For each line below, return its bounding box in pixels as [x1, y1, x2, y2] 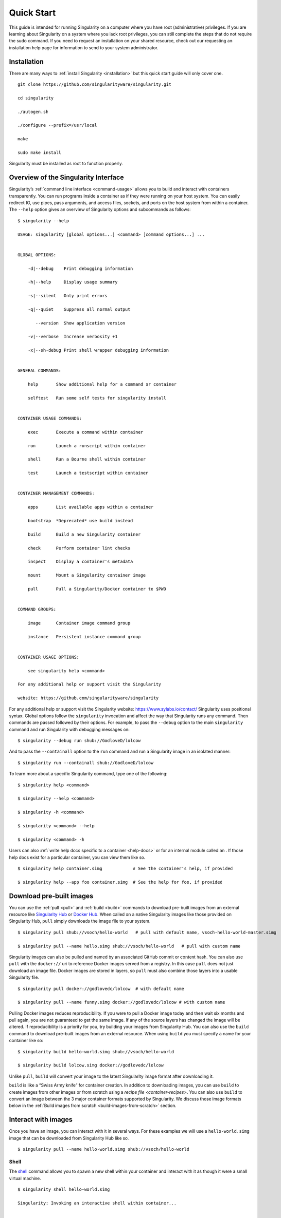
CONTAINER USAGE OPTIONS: [18, 654, 80, 660]
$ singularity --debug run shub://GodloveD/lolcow [18, 738, 141, 743]
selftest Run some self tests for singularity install [27, 395, 166, 400]
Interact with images [9, 1116, 73, 1124]
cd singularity [18, 95, 54, 101]
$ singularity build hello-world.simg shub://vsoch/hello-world [18, 1049, 175, 1054]
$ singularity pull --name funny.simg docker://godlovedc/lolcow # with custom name [18, 999, 226, 1005]
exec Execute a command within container [27, 429, 143, 435]
